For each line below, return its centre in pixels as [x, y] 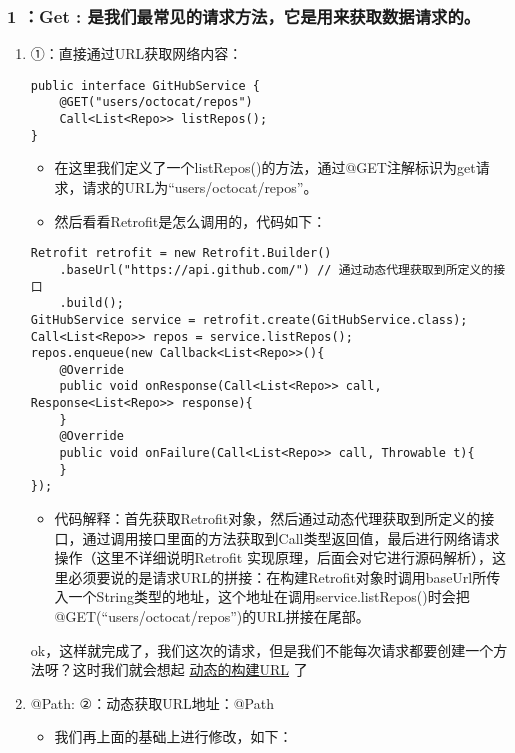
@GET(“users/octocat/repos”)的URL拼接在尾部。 [212, 616]
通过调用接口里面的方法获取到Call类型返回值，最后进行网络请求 [291, 537]
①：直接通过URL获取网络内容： [136, 53]
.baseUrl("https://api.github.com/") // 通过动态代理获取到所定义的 [276, 269]
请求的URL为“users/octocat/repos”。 [200, 187]
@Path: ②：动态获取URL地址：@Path [152, 702]
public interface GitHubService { [145, 85]
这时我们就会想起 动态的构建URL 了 [190, 669]
